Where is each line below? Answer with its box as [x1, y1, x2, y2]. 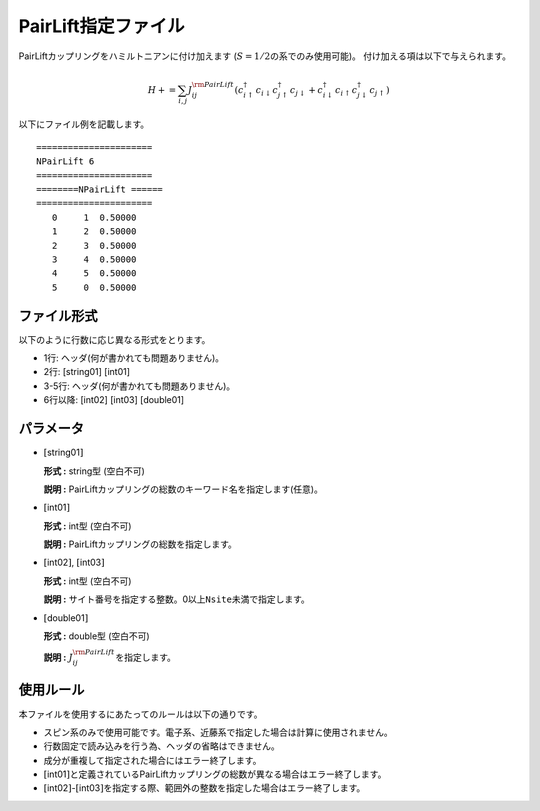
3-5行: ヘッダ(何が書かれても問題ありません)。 [43, 380, 236, 392]
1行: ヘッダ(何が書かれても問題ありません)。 [43, 352, 225, 364]
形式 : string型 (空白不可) [43, 465, 145, 477]
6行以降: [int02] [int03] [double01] [43, 394, 185, 406]
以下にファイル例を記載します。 [18, 118, 150, 130]
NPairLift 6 [36, 156, 95, 167]
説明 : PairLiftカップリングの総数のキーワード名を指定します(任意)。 [43, 483, 324, 495]
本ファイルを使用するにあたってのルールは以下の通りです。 [18, 708, 263, 720]
